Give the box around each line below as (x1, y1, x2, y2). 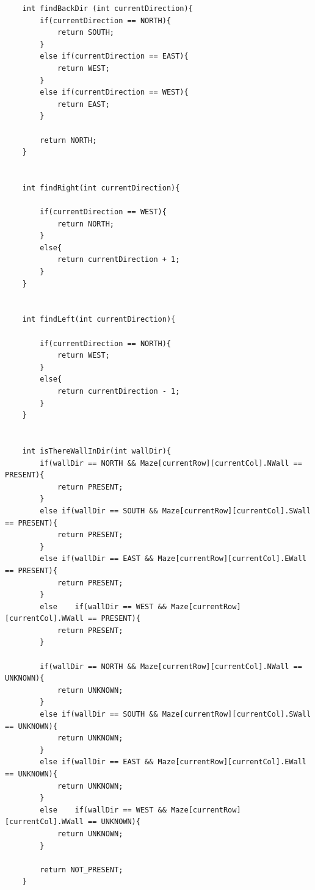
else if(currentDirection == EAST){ (40, 52, 189, 61)
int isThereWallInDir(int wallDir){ (22, 446, 172, 455)
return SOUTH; (57, 28, 114, 37)
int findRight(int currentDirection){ (22, 183, 180, 192)
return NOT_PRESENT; (40, 865, 123, 874)
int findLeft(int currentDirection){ (22, 315, 176, 324)
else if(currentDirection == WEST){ (40, 88, 189, 97)
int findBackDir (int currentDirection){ (22, 4, 193, 13)
